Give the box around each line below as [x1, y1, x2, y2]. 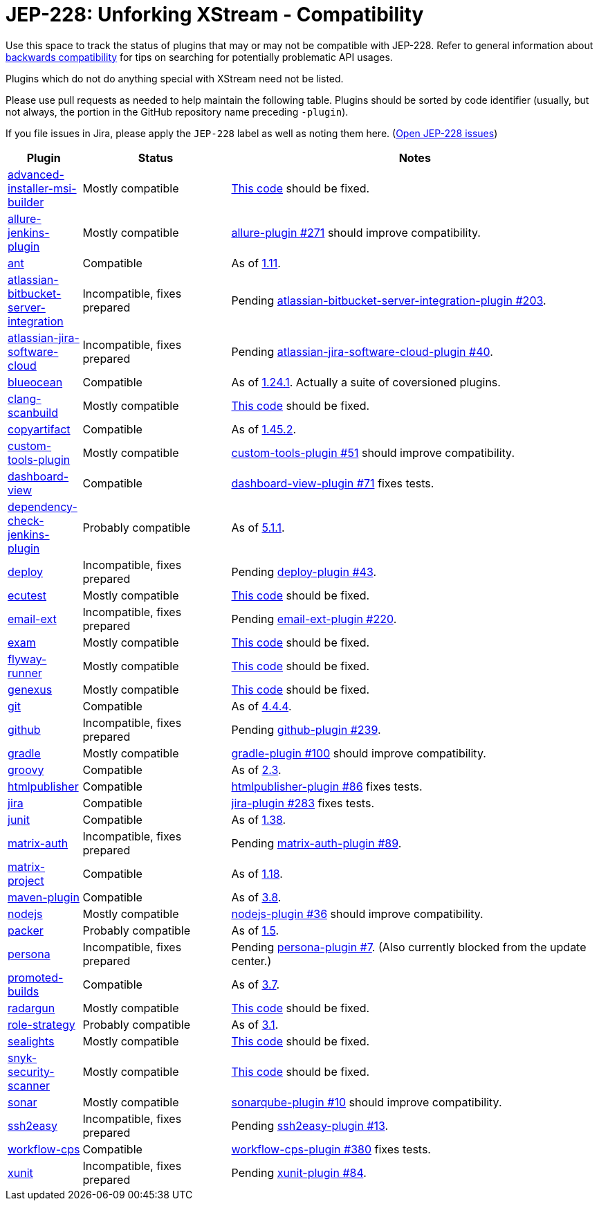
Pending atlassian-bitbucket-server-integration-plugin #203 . [231, 293, 546, 307]
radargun [8, 1000, 55, 1015]
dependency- [8, 499, 77, 514]
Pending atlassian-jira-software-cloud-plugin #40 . [231, 344, 493, 359]
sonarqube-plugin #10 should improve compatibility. [231, 1095, 502, 1109]
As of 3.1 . [231, 1017, 279, 1032]
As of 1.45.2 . [231, 422, 296, 436]
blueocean [8, 375, 63, 389]
